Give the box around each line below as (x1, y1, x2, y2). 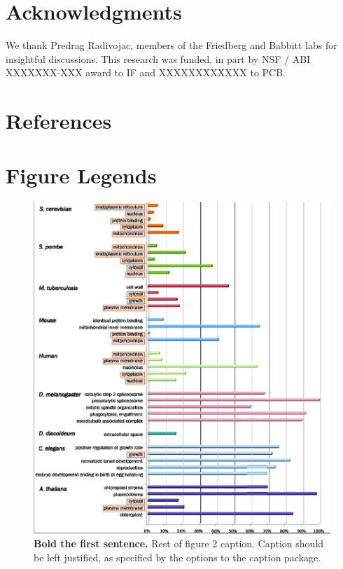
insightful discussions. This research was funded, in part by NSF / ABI (6, 51, 311, 66)
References (6, 106, 112, 135)
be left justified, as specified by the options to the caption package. (34, 550, 321, 565)
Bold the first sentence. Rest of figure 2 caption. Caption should (34, 536, 324, 551)
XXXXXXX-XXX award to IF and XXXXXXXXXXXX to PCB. (6, 65, 286, 80)
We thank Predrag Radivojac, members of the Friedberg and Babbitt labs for (6, 38, 337, 52)
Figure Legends (6, 161, 157, 190)
